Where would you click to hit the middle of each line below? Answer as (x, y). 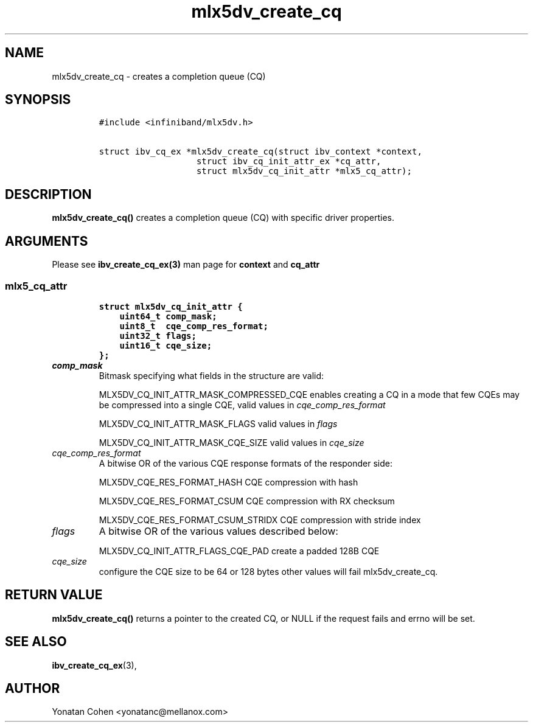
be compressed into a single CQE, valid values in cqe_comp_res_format (242, 405)
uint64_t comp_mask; (168, 316)
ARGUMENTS (47, 241)
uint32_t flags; (158, 336)
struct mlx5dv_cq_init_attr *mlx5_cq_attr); (304, 171)
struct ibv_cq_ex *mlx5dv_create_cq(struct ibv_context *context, (260, 152)
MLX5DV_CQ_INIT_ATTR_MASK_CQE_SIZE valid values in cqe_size (232, 442)
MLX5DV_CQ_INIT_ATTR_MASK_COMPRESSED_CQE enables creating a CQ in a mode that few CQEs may (309, 394)
